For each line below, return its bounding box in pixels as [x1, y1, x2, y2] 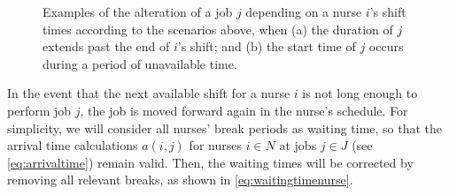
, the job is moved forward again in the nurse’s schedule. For [80, 101, 408, 119]
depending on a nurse [245, 3, 362, 20]
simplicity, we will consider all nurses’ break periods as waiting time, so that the [7, 118, 443, 137]
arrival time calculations [7, 136, 138, 154]
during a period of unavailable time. [43, 54, 237, 72]
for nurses [189, 136, 242, 154]
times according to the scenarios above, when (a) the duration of [43, 19, 393, 38]
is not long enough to [302, 84, 418, 102]
